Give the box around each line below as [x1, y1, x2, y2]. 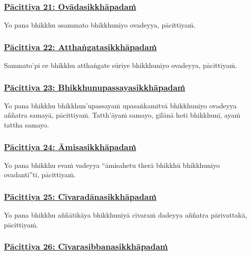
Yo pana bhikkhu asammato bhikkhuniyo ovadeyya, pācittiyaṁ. [4, 20, 196, 30]
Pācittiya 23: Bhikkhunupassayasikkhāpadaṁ [4, 81, 186, 93]
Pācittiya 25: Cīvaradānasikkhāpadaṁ [4, 190, 157, 202]
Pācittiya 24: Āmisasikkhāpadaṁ [4, 140, 136, 153]
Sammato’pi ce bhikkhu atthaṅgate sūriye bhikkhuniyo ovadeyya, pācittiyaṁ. [4, 60, 237, 70]
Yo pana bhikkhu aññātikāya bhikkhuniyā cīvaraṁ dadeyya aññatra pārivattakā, [4, 210, 248, 220]
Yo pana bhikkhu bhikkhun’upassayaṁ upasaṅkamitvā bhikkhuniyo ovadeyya [4, 100, 237, 110]
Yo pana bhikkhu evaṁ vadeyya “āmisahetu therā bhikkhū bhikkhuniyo [4, 159, 220, 170]
